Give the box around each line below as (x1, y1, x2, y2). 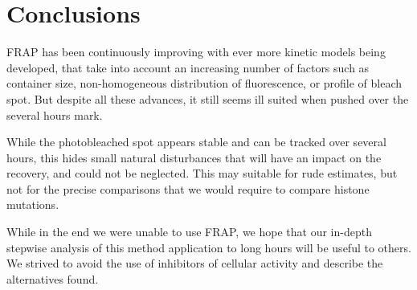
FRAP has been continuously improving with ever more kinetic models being (6, 43, 386, 60)
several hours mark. (6, 106, 103, 123)
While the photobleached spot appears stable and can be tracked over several (6, 133, 386, 150)
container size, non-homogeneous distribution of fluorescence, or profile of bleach (6, 75, 403, 92)
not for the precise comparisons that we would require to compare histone (6, 180, 370, 197)
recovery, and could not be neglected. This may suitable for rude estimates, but (6, 165, 398, 182)
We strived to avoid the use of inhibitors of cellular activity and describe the (6, 255, 383, 272)
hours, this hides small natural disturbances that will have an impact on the (6, 149, 382, 165)
